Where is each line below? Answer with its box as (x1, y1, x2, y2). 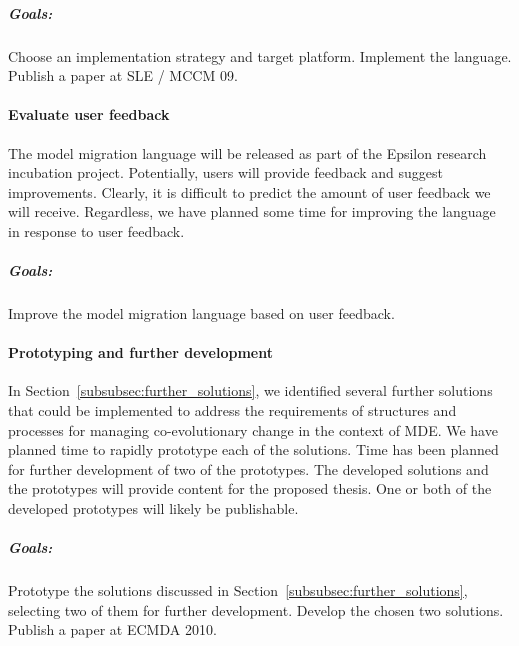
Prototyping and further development (8, 342, 273, 363)
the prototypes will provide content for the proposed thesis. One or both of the (8, 478, 492, 499)
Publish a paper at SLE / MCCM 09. (8, 65, 238, 86)
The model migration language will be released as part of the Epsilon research (8, 142, 487, 163)
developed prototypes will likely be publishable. (8, 498, 299, 519)
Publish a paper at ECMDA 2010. (8, 619, 217, 640)
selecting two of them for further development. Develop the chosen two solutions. (8, 599, 504, 620)
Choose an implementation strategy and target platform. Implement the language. (8, 45, 512, 66)
